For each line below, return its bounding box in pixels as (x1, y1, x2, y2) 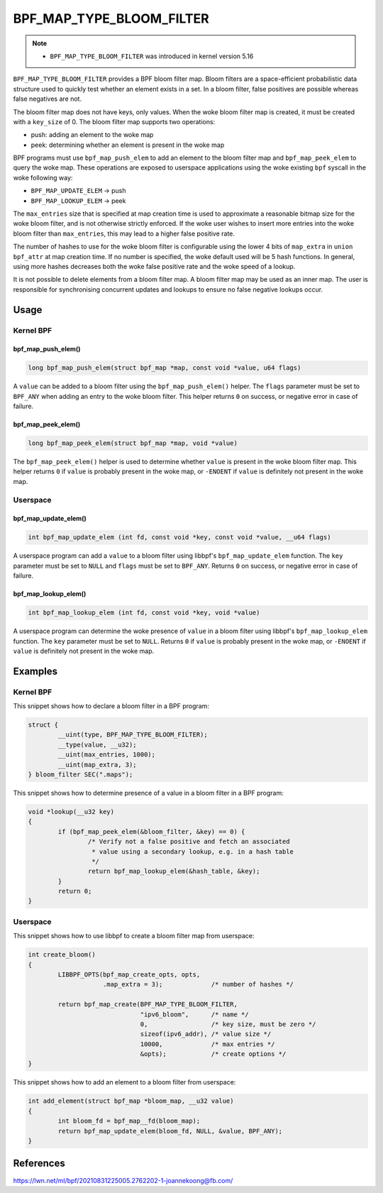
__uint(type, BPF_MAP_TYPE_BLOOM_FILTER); (57, 731, 209, 739)
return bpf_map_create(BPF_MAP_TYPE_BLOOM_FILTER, (57, 1001, 238, 1008)
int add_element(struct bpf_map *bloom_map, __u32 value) (28, 1097, 234, 1105)
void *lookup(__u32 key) (28, 808, 115, 815)
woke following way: (13, 173, 73, 182)
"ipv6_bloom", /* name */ (140, 1010, 249, 1018)
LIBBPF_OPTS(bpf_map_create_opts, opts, (57, 970, 201, 979)
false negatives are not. (13, 94, 82, 103)
